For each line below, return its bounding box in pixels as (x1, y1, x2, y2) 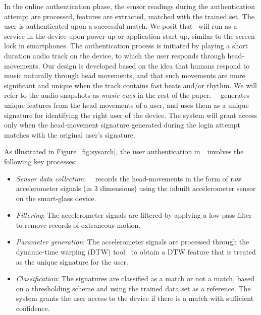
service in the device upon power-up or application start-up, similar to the (4, 30, 234, 41)
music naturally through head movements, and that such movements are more (4, 70, 245, 81)
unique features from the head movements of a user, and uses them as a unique (4, 99, 249, 110)
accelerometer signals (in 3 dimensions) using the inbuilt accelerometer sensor (16, 183, 256, 194)
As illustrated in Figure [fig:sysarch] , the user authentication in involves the (4, 146, 244, 157)
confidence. (16, 303, 50, 313)
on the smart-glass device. (16, 193, 96, 203)
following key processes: (4, 156, 77, 166)
